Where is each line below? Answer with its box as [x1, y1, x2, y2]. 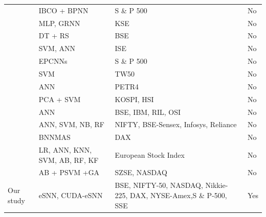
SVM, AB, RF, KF [38, 154, 99, 165]
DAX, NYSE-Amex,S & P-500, [130, 189, 227, 200]
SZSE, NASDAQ [115, 167, 167, 178]
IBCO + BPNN [38, 5, 88, 15]
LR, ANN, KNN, [38, 144, 92, 155]
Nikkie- [205, 180, 228, 190]
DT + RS [38, 30, 69, 41]
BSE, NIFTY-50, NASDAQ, [115, 180, 203, 190]
